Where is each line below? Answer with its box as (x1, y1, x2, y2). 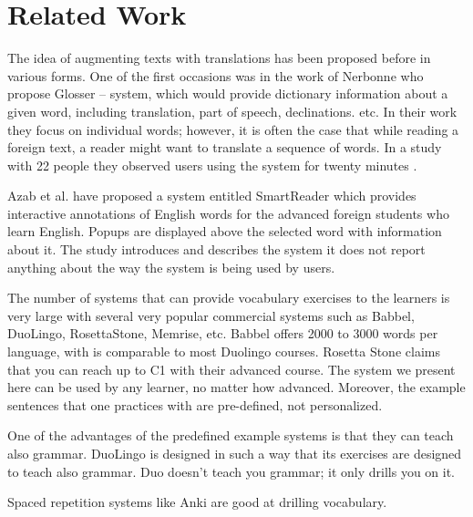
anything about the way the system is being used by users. (7, 257, 335, 276)
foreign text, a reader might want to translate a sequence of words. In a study (7, 138, 442, 157)
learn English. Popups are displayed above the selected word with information (7, 222, 442, 241)
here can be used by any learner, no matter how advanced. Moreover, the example (7, 377, 466, 397)
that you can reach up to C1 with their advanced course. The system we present (7, 359, 456, 378)
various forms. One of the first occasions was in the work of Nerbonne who (7, 66, 424, 85)
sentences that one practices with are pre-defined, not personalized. (7, 395, 383, 414)
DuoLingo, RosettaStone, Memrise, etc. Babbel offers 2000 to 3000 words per (7, 324, 438, 343)
